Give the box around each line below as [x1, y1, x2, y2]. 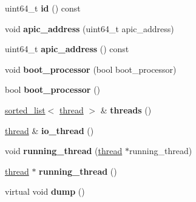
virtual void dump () [5, 185, 85, 198]
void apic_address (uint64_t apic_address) [5, 22, 174, 35]
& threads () [100, 103, 152, 116]
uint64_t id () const [5, 2, 81, 14]
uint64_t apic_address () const [5, 42, 129, 55]
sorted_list [5, 103, 46, 116]
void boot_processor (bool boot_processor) [5, 62, 177, 75]
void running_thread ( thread [5, 144, 123, 157]
